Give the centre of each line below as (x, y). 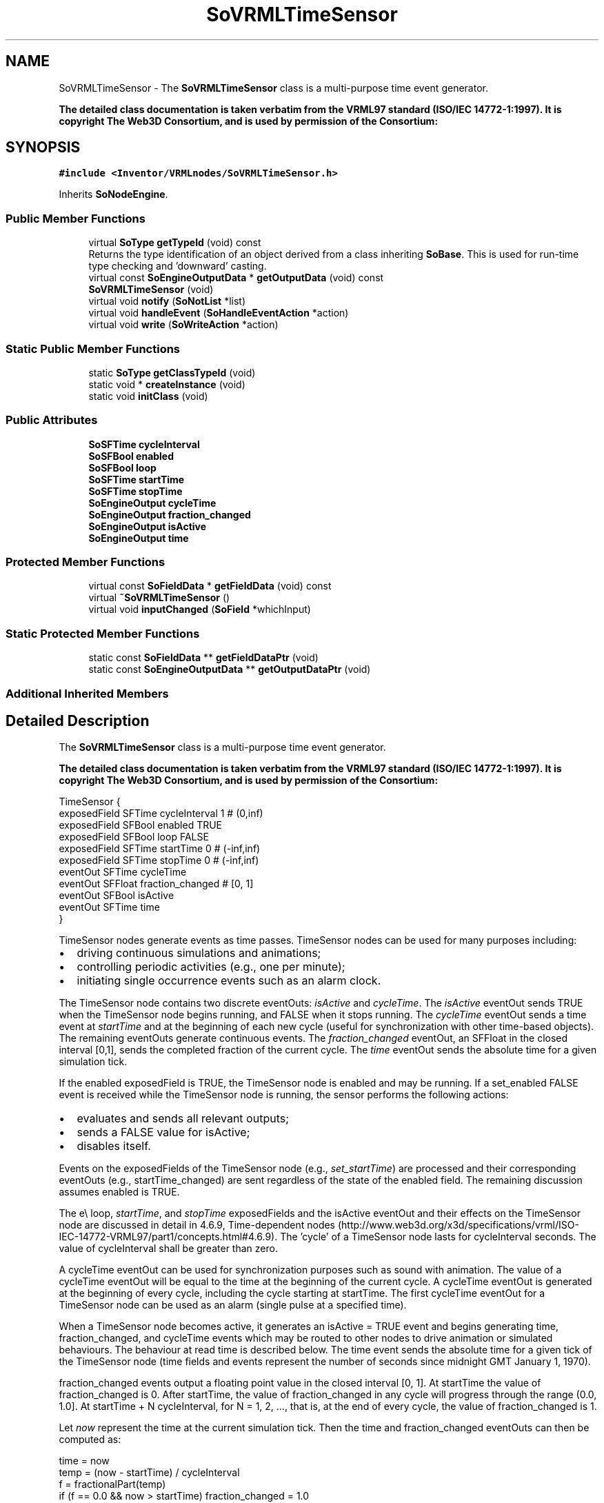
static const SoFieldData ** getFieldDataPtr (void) (203, 658)
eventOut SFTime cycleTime (123, 872)
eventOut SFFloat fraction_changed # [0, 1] (156, 884)
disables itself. (114, 1146)
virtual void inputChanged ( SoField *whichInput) (200, 609)
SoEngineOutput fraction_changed (170, 514)
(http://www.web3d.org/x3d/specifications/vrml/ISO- (458, 1225)
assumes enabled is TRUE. (119, 1192)
